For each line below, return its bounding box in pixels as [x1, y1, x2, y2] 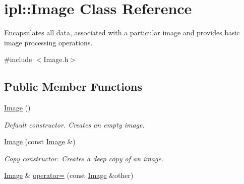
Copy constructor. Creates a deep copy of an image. [4, 153, 164, 163]
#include [4, 54, 32, 65]
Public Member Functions [4, 79, 142, 94]
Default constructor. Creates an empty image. [4, 119, 145, 130]
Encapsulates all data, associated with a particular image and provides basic [4, 27, 240, 38]
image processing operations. [4, 37, 93, 47]
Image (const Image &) [4, 136, 76, 147]
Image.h [43, 54, 69, 65]
